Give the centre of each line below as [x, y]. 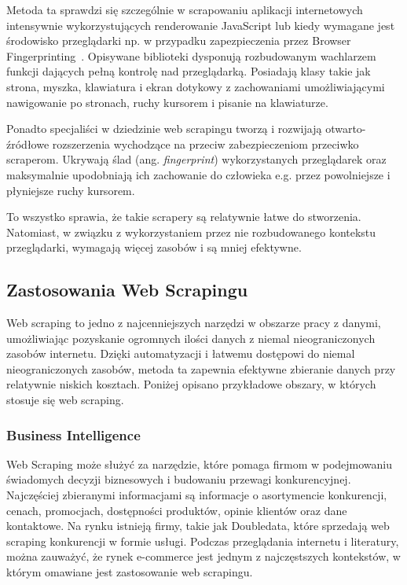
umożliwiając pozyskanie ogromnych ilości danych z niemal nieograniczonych [191, 338]
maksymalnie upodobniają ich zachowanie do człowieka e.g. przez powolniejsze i [198, 174]
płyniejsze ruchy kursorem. [71, 190]
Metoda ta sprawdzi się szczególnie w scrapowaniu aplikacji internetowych [185, 9]
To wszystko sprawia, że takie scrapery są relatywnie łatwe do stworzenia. [184, 217]
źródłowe [28, 143]
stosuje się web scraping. [65, 400]
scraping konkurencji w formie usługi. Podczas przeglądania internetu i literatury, [203, 541]
